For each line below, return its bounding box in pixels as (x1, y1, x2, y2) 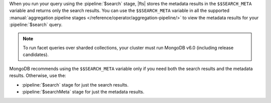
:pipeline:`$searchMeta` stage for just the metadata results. (22, 88, 145, 94)
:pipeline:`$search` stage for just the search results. (22, 81, 129, 87)
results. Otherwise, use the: (9, 72, 66, 78)
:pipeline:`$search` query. (9, 21, 63, 27)
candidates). (23, 51, 49, 57)
